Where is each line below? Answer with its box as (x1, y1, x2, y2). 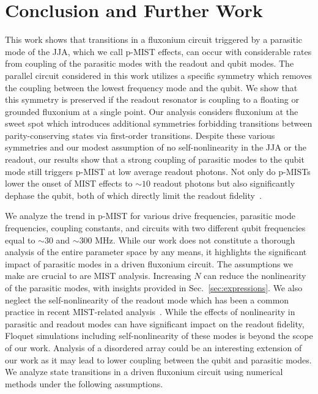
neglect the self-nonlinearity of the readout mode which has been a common (5, 293, 289, 306)
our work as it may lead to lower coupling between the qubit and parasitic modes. (5, 353, 312, 366)
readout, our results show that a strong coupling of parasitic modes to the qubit (5, 153, 305, 166)
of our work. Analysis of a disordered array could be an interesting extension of (5, 341, 302, 354)
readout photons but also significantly (153, 177, 295, 190)
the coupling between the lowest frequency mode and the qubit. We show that (5, 81, 298, 94)
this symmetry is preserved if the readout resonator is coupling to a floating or (5, 93, 300, 106)
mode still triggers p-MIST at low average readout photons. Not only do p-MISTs (5, 165, 311, 177)
